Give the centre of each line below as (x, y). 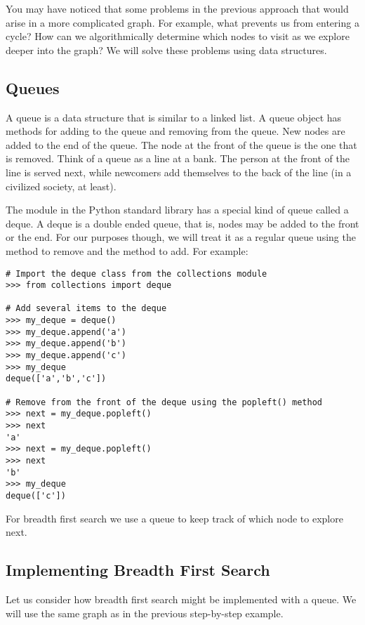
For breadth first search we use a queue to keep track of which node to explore (174, 518)
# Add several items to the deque (86, 309)
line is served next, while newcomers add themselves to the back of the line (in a (179, 172)
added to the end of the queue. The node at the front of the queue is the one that (181, 144)
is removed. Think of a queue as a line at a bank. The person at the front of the (178, 158)
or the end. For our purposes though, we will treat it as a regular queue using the (181, 237)
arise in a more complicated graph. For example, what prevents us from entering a (182, 22)
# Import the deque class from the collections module (137, 274)
